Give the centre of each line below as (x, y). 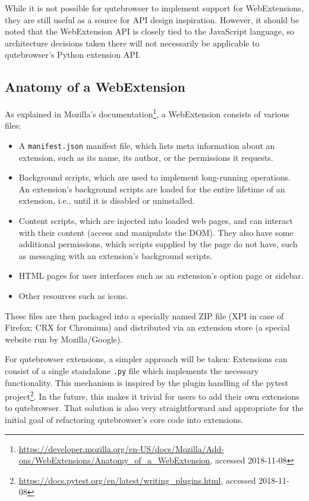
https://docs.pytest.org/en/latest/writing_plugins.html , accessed (137, 480)
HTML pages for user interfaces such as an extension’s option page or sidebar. (161, 276)
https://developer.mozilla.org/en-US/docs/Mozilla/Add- (122, 448)
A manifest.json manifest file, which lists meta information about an (147, 146)
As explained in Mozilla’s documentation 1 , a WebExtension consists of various (147, 113)
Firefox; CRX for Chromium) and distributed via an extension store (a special (147, 327)
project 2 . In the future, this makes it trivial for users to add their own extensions (152, 395)
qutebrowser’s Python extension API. (73, 55)
